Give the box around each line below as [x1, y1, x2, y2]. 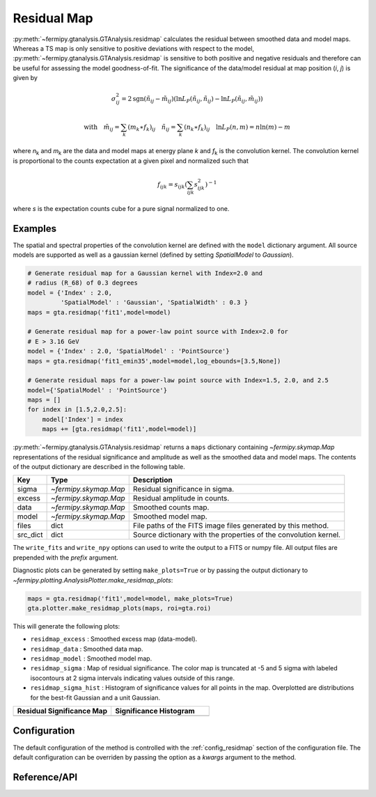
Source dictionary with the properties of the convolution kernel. [132, 530, 341, 539]
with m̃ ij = [84, 123, 120, 132]
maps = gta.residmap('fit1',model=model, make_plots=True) [27, 594, 233, 602]
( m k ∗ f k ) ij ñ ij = [127, 123, 176, 132]
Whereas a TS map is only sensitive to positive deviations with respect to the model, [13, 44, 254, 52]
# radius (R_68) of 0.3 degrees [27, 279, 139, 287]
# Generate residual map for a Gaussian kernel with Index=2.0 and [27, 269, 263, 277]
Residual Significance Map [17, 707, 108, 716]
